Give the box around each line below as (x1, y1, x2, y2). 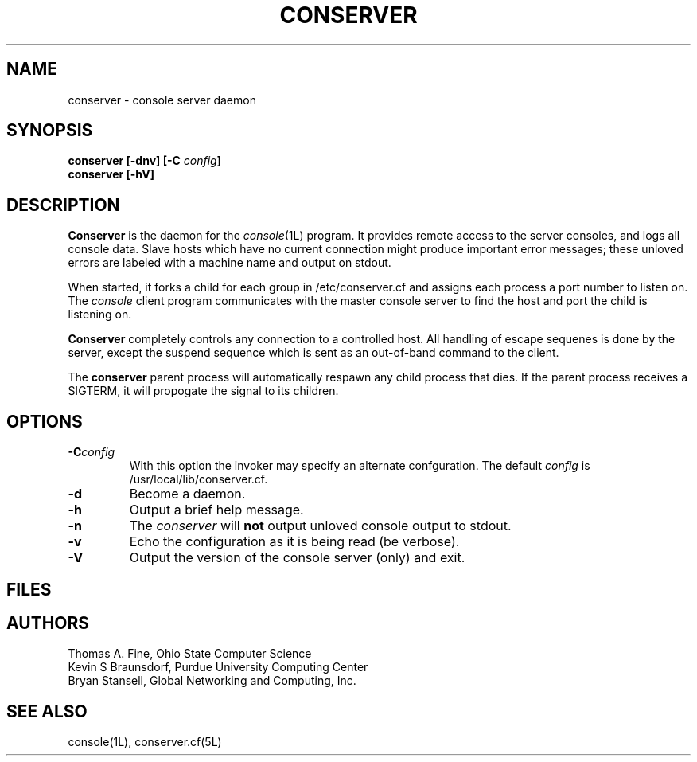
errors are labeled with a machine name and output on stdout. (68, 256, 391, 270)
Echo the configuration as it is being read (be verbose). (129, 533, 460, 550)
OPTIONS (6, 411, 83, 432)
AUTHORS (6, 612, 90, 633)
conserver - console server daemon (68, 92, 256, 107)
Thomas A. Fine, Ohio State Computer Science (68, 647, 312, 661)
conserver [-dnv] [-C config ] (68, 154, 221, 168)
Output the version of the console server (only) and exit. (129, 549, 465, 566)
